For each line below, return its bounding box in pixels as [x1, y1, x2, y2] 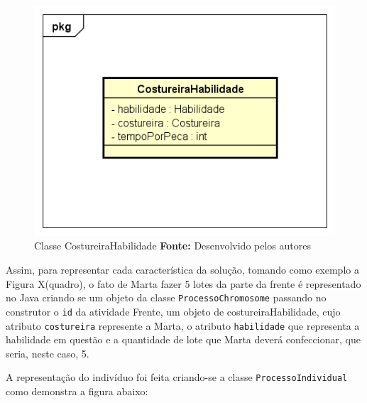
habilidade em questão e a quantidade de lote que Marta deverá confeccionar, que [6, 332, 361, 347]
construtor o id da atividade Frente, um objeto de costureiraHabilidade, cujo [6, 303, 341, 318]
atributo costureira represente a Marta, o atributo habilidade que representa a [6, 318, 360, 333]
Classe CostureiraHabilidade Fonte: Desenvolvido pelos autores [34, 238, 311, 253]
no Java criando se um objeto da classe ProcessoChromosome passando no [6, 290, 327, 305]
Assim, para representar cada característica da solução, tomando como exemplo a [6, 262, 359, 277]
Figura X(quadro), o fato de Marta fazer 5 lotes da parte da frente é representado [6, 276, 361, 291]
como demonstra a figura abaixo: [6, 384, 148, 399]
